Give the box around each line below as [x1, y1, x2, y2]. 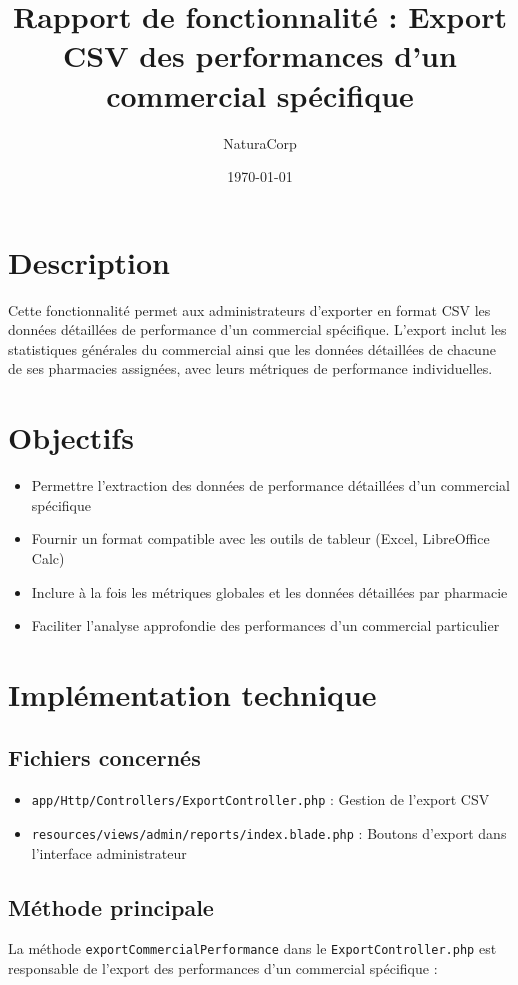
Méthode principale [8, 891, 214, 922]
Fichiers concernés [8, 742, 201, 773]
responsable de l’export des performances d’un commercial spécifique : [8, 958, 438, 979]
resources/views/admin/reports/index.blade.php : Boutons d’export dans [31, 822, 507, 843]
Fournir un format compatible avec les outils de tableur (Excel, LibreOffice [31, 528, 490, 549]
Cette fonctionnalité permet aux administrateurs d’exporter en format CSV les [8, 299, 491, 320]
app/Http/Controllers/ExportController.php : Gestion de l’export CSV [31, 789, 490, 810]
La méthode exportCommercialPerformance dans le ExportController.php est [8, 938, 497, 959]
